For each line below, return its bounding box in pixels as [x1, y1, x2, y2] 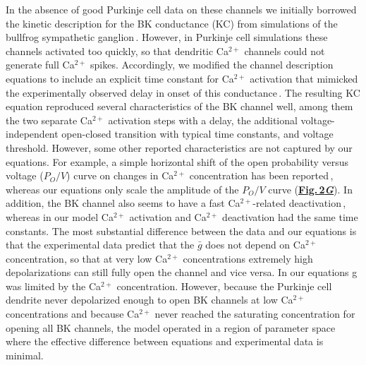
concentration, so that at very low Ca [6, 251, 168, 265]
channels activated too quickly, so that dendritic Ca [6, 43, 228, 58]
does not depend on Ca [205, 237, 305, 252]
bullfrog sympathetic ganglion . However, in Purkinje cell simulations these [6, 30, 328, 44]
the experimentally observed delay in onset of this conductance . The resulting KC [6, 85, 360, 100]
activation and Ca [129, 209, 207, 224]
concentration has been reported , [189, 168, 334, 183]
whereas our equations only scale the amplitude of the [6, 181, 239, 196]
